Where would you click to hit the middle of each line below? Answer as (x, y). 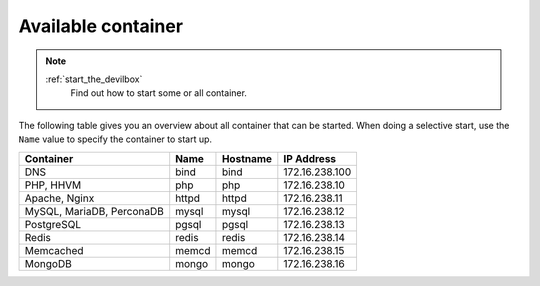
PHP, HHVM (53, 185)
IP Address (310, 158)
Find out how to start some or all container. (158, 93)
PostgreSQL (53, 224)
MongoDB (48, 263)
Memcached (54, 250)
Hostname (247, 158)
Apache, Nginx (59, 198)
